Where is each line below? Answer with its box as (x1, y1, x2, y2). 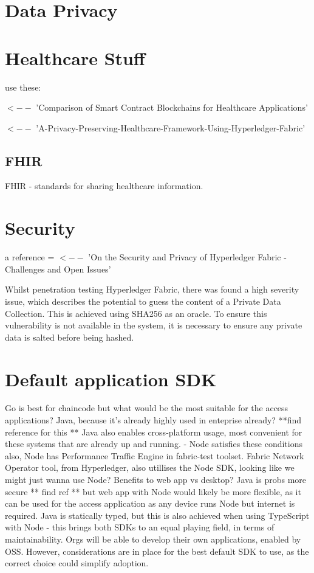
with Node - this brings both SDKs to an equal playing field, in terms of (5, 521, 275, 533)
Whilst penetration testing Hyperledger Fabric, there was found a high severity (5, 283, 299, 296)
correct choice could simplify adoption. (5, 557, 149, 569)
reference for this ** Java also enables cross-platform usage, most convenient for (5, 425, 302, 438)
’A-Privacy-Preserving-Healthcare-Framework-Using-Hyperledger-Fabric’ (36, 121, 305, 134)
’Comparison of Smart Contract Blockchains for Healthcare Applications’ (36, 101, 308, 114)
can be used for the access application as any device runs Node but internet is (5, 497, 295, 510)
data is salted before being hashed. (5, 330, 134, 343)
